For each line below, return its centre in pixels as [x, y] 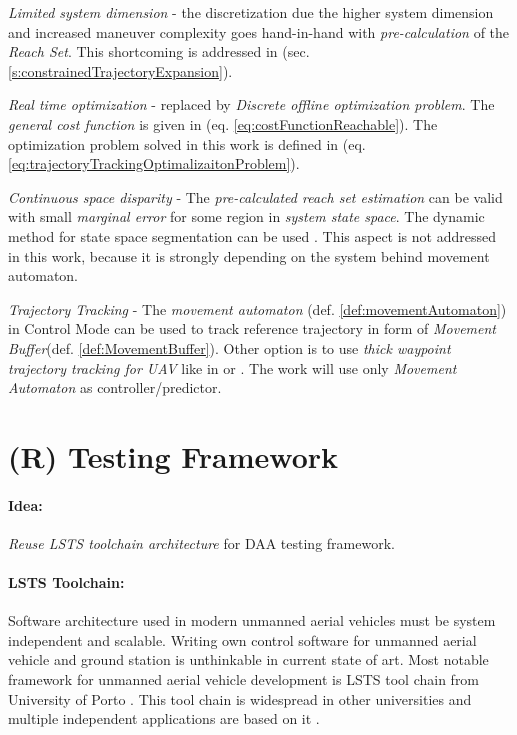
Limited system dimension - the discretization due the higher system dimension [251, 12]
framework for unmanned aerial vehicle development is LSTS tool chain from [244, 679]
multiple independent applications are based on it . [164, 718]
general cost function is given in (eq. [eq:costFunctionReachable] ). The [223, 123]
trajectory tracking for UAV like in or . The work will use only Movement [232, 367]
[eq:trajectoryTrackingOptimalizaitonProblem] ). [154, 163]
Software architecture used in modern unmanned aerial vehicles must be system [252, 620]
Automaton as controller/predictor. [115, 387]
